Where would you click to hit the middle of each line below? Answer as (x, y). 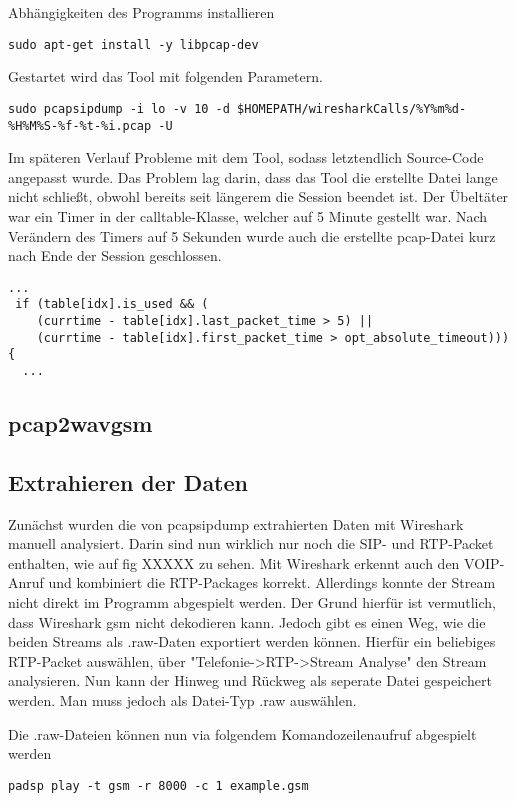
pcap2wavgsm (80, 423)
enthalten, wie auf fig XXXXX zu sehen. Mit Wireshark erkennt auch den (234, 562)
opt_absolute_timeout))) (427, 337)
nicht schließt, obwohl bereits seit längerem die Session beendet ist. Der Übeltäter (258, 196)
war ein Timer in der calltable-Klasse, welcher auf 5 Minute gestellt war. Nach (248, 215)
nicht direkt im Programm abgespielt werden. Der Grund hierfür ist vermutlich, (252, 602)
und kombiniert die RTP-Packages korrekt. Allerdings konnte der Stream (272, 582)
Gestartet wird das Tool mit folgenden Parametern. (165, 76)
